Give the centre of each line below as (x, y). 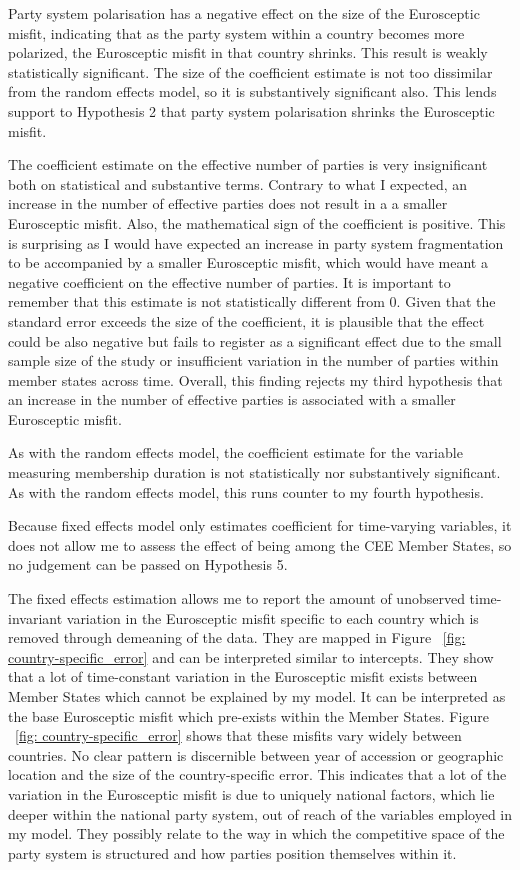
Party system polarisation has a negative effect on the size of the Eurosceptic (244, 13)
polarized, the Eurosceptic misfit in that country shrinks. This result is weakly (248, 52)
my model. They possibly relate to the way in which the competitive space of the (256, 833)
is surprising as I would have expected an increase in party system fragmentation (256, 242)
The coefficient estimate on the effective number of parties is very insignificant (248, 164)
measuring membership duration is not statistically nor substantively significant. (254, 472)
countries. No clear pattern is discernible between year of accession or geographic (256, 754)
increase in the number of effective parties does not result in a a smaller (228, 203)
